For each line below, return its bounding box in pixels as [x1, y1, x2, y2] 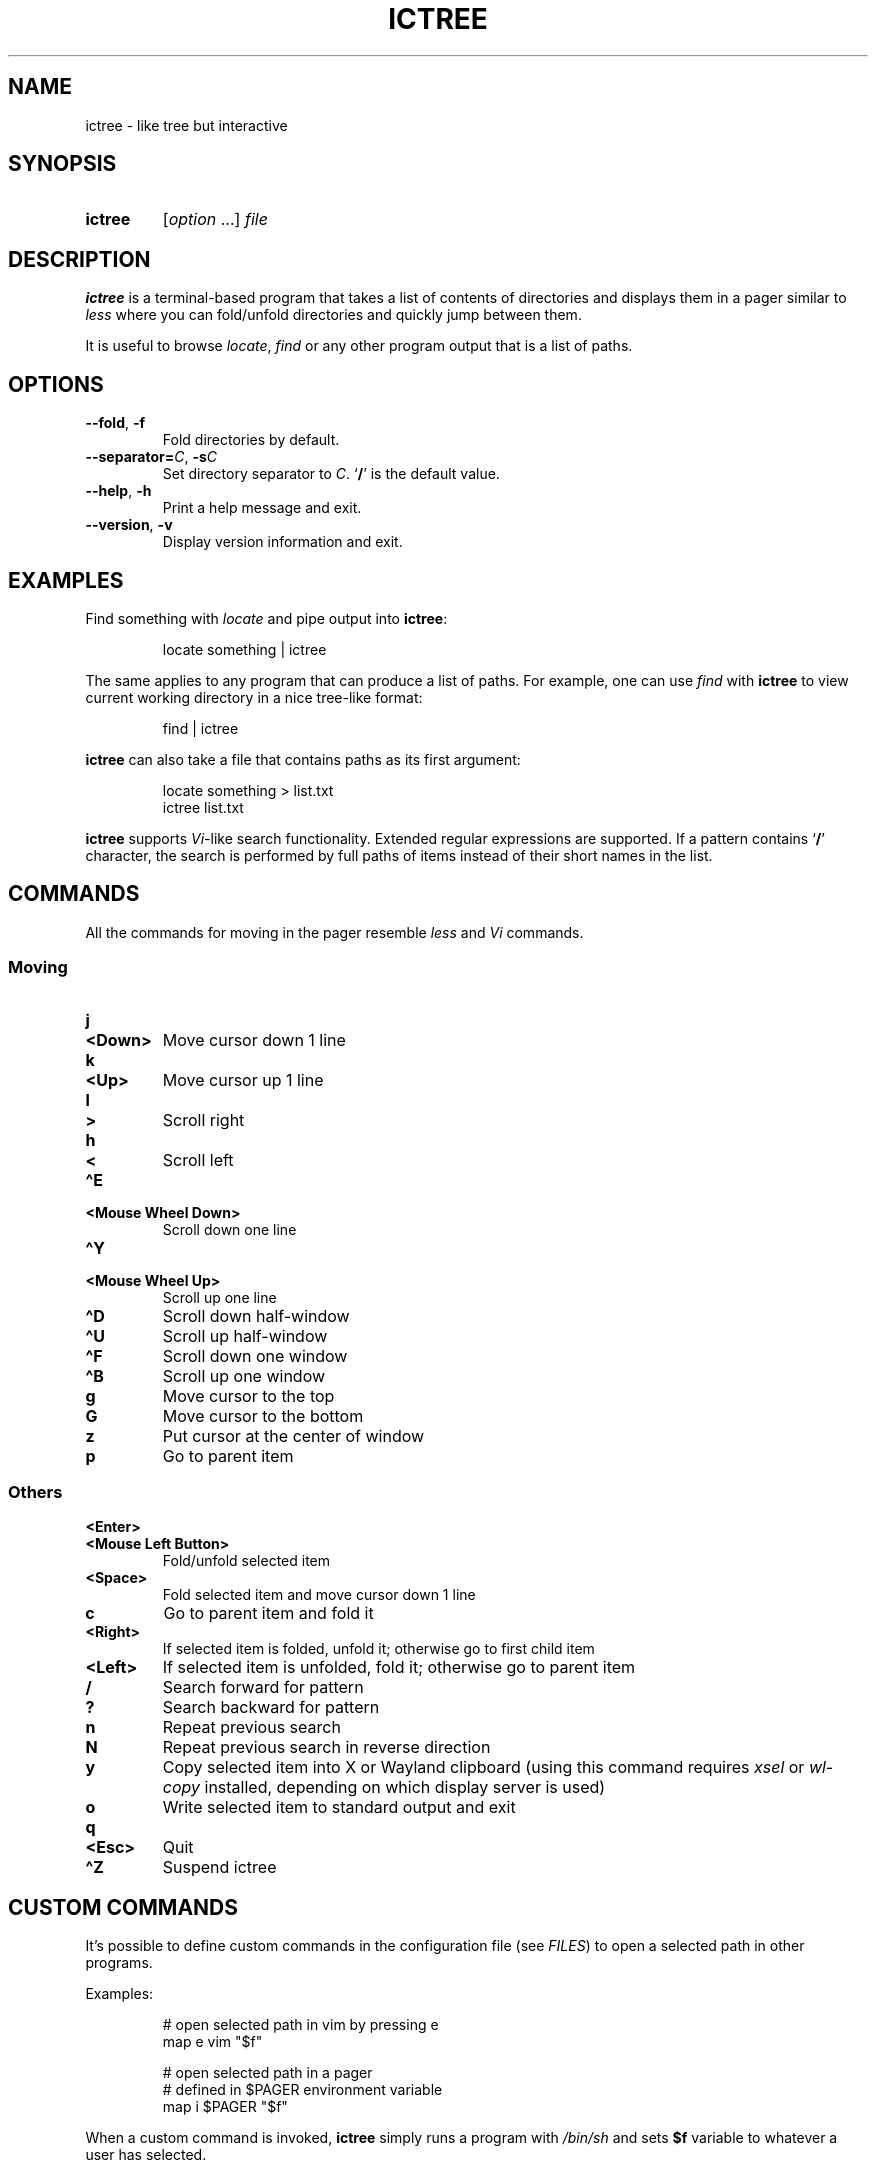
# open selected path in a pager [162, 2064, 373, 2082]
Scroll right [162, 1109, 245, 1130]
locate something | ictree [162, 640, 327, 658]
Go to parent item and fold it [163, 1603, 374, 1624]
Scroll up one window [162, 1365, 326, 1386]
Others [8, 1481, 63, 1502]
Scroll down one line [162, 1220, 297, 1238]
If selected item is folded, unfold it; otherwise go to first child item [162, 1640, 595, 1658]
